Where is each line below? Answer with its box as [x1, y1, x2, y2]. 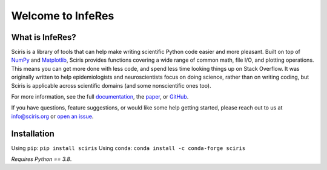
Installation [11, 128, 54, 139]
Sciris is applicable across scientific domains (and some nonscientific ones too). [11, 82, 211, 89]
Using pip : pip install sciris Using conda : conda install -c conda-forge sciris [11, 144, 246, 151]
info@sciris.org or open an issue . [11, 113, 94, 120]
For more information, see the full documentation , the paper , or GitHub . [11, 93, 189, 100]
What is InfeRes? [11, 32, 77, 42]
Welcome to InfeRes [11, 9, 114, 22]
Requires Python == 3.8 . [11, 155, 72, 163]
